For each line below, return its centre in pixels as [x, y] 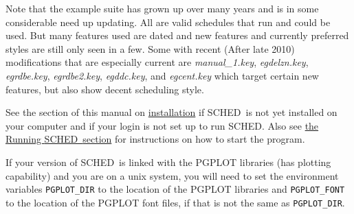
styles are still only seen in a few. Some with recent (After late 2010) [150, 48]
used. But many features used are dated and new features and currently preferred [177, 35]
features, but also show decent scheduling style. [105, 89]
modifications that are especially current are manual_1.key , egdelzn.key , [157, 62]
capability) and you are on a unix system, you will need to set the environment [172, 175]
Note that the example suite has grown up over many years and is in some [162, 8]
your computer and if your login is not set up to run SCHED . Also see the [162, 125]
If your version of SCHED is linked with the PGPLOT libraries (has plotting [168, 162]
